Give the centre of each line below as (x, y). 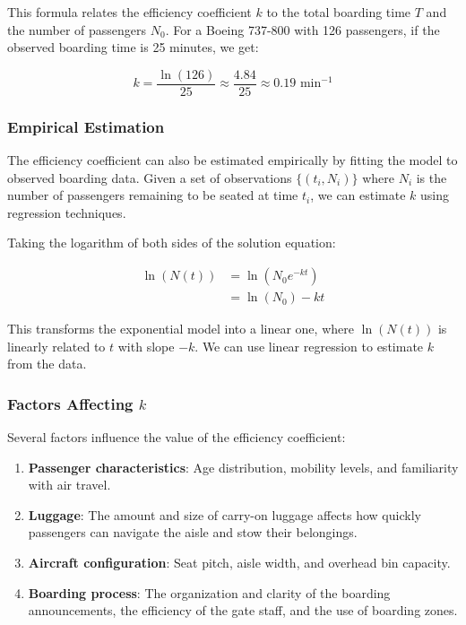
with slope (146, 346)
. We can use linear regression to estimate (309, 346)
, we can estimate (358, 195)
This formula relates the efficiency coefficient (129, 12)
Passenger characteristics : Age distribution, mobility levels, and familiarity (243, 467)
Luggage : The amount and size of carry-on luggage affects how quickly (224, 514)
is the (431, 177)
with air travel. (69, 485)
